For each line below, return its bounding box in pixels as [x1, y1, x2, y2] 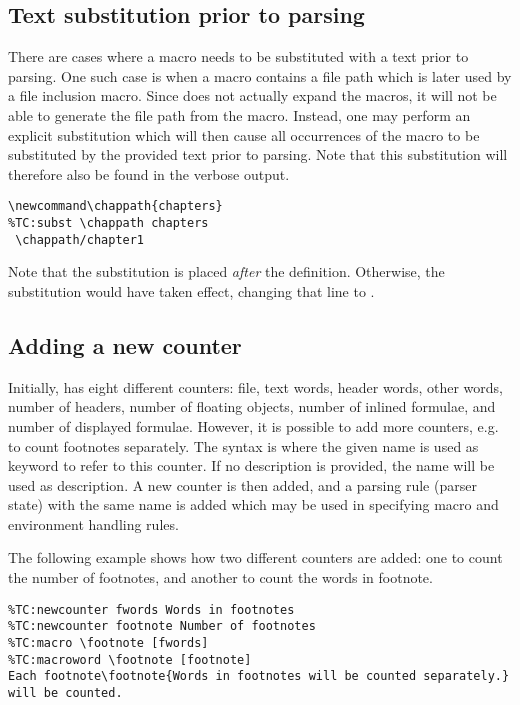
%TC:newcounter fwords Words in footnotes [8, 602, 295, 617]
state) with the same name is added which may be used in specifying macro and [8, 494, 499, 515]
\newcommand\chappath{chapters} [8, 199, 223, 214]
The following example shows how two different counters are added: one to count [8, 547, 503, 568]
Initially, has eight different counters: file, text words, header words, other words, [8, 376, 503, 397]
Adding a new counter [8, 329, 242, 360]
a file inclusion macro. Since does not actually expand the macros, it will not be [8, 85, 497, 106]
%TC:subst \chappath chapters [8, 216, 209, 231]
